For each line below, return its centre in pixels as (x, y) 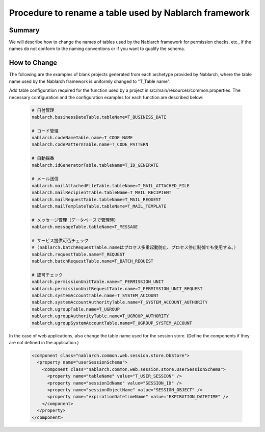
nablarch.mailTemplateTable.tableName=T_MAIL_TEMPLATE (99, 206)
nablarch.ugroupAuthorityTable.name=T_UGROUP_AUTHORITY (100, 316)
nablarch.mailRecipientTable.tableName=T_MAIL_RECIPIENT (102, 193)
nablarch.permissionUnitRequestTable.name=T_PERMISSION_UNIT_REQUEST (117, 289)
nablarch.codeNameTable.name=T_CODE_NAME (82, 138)
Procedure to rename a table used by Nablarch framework (130, 13)
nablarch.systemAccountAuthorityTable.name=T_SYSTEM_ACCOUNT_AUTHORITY (120, 302)
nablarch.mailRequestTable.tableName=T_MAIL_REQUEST (96, 199)
